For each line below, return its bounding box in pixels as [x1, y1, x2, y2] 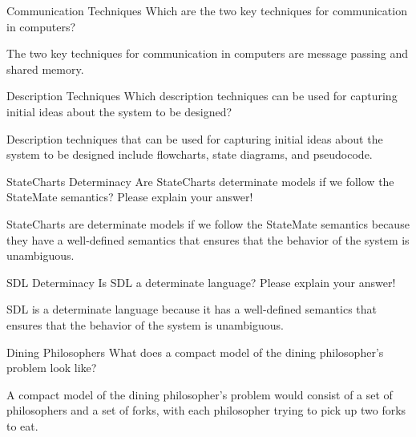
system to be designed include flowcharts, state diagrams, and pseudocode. [6, 146, 373, 163]
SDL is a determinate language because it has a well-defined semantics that [6, 301, 377, 318]
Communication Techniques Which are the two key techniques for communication [6, 2, 407, 18]
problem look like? [6, 359, 97, 376]
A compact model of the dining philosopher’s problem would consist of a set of [6, 386, 393, 403]
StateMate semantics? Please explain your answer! [6, 188, 253, 205]
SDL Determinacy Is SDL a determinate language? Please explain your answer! [6, 273, 396, 290]
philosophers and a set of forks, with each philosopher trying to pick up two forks [6, 402, 406, 419]
